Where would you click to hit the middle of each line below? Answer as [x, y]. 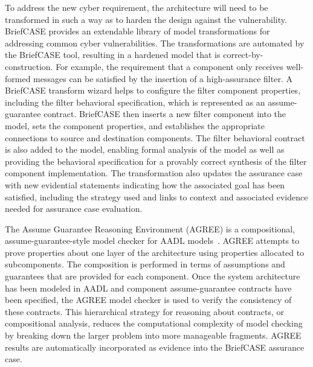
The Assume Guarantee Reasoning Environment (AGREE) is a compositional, [150, 228]
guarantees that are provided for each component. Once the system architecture [153, 276]
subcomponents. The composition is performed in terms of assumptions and [145, 264]
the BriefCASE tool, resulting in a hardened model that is [113, 55]
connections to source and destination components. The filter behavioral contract [155, 137]
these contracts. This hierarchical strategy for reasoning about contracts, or [144, 311]
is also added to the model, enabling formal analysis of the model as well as [145, 149]
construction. [29, 66]
